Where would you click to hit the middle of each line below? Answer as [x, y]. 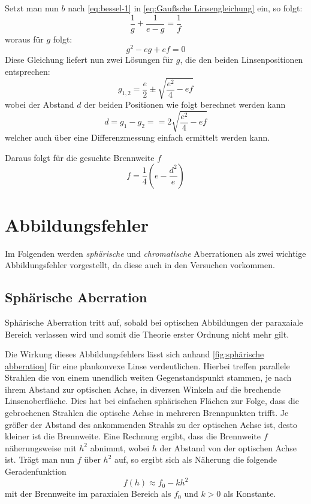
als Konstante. [250, 494]
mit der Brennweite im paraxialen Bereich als [88, 494]
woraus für [24, 39]
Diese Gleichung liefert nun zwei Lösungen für [89, 60]
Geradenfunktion [36, 471]
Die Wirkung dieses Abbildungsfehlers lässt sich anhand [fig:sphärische [135, 354]
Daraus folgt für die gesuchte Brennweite [80, 157]
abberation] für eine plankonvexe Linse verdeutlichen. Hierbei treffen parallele [147, 365]
